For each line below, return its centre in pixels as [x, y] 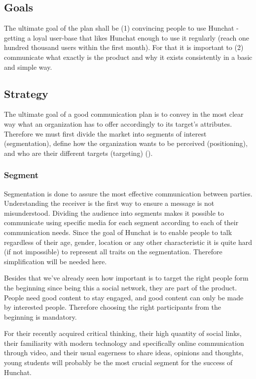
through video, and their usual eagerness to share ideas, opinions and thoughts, [124, 353]
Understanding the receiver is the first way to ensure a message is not [109, 203]
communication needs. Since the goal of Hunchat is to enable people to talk [118, 232]
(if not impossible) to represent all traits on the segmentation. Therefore [113, 252]
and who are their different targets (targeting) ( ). [78, 153]
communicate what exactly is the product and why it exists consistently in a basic [128, 57]
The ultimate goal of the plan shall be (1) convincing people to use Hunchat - [121, 28]
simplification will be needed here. [55, 261]
